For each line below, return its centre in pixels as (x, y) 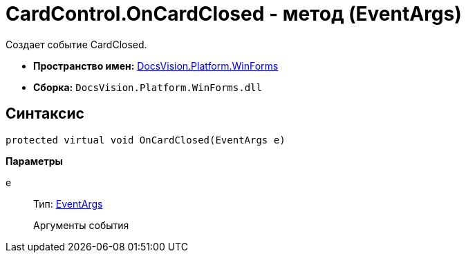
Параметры (34, 161)
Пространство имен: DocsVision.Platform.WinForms (156, 66)
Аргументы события (81, 225)
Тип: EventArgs (68, 204)
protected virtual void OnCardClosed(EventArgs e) (146, 140)
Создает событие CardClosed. (76, 44)
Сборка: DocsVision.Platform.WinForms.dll (148, 87)
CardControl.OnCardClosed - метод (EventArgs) (234, 14)
